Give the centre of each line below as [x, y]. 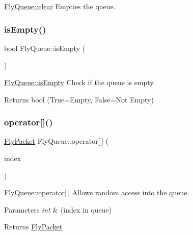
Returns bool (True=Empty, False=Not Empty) [79, 99]
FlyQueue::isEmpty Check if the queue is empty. [80, 82]
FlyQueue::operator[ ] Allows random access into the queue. [97, 192]
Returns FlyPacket [33, 227]
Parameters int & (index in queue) [58, 209]
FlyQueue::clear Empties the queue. [60, 6]
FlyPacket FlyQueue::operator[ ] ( [56, 141]
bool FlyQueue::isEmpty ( [45, 48]
